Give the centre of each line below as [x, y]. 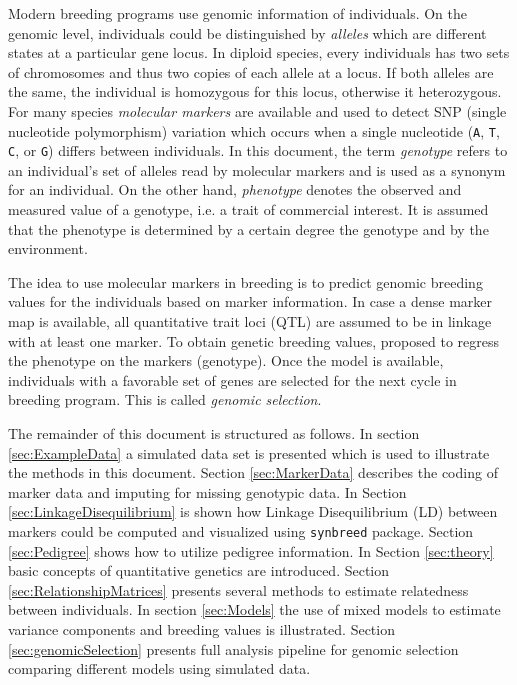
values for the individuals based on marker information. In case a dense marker [250, 301]
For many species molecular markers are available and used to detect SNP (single [257, 110]
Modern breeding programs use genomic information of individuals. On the [237, 13]
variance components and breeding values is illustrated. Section [201, 629]
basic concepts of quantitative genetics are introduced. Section [199, 570]
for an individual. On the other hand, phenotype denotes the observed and [235, 189]
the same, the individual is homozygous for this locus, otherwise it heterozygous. [255, 91]
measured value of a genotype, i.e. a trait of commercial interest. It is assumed [248, 209]
